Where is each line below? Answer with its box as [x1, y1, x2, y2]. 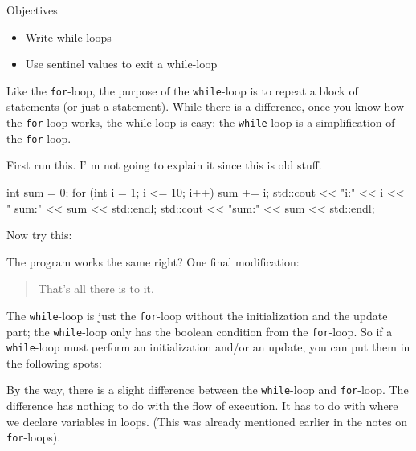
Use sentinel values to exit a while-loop [25, 55, 218, 72]
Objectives [6, 2, 58, 18]
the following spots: [6, 354, 102, 371]
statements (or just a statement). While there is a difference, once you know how [6, 98, 405, 115]
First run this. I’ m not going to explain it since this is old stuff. [6, 156, 322, 173]
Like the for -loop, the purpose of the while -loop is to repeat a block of [6, 82, 358, 99]
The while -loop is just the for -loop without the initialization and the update [6, 307, 388, 323]
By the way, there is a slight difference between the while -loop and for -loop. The [6, 381, 409, 398]
